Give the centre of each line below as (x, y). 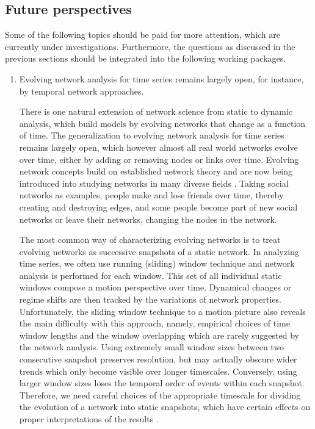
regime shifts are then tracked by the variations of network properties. (150, 299)
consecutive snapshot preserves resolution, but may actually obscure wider (158, 359)
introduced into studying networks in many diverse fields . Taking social (154, 183)
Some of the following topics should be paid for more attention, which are (143, 34)
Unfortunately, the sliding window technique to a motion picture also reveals (162, 311)
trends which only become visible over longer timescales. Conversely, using (158, 371)
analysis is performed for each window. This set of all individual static (150, 275)
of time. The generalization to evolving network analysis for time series (152, 135)
